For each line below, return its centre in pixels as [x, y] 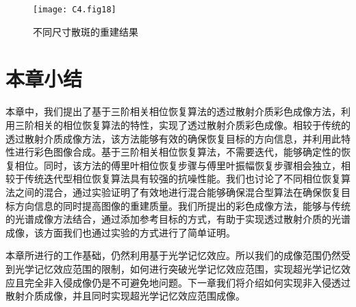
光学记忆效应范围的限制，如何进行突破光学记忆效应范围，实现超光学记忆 [178, 268]
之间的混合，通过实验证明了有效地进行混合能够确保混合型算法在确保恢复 [178, 192]
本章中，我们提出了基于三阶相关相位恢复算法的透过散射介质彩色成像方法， [173, 111]
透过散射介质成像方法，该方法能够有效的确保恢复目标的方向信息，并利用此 [173, 138]
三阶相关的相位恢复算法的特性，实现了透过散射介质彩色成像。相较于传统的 [182, 124]
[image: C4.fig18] [75, 10]
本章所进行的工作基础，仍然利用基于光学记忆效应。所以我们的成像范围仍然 [173, 255]
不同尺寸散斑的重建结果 [86, 31]
